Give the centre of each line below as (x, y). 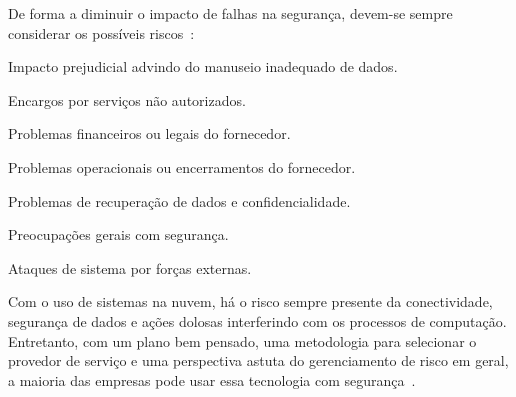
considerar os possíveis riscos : (101, 32)
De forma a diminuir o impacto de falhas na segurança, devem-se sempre (230, 13)
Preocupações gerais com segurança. (118, 234)
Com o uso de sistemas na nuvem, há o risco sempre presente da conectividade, (250, 301)
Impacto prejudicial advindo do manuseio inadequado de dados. (203, 66)
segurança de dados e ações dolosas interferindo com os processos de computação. (257, 320)
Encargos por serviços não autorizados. (127, 99)
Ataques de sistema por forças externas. (130, 267)
